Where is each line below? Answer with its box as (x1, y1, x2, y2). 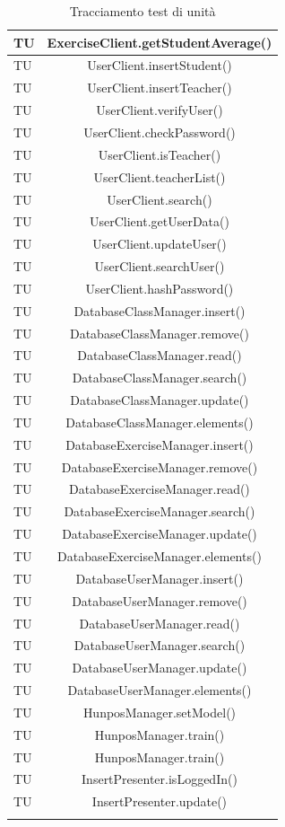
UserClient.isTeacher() (98, 145, 221, 163)
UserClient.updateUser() (92, 234, 227, 253)
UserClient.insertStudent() (87, 56, 232, 75)
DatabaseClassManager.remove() (69, 323, 249, 342)
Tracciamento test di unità (69, 2, 216, 20)
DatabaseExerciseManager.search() (64, 502, 255, 521)
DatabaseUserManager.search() (73, 636, 246, 655)
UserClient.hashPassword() (85, 278, 234, 297)
